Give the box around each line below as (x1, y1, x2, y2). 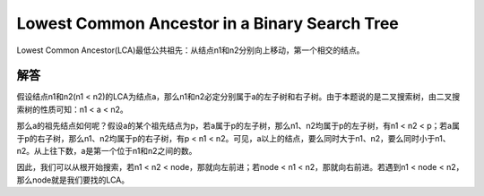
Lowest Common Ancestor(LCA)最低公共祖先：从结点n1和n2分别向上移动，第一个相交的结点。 (16, 45, 365, 55)
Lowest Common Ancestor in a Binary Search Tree (16, 13, 399, 33)
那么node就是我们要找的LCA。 (16, 175, 130, 185)
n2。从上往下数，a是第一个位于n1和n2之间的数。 (16, 146, 197, 157)
